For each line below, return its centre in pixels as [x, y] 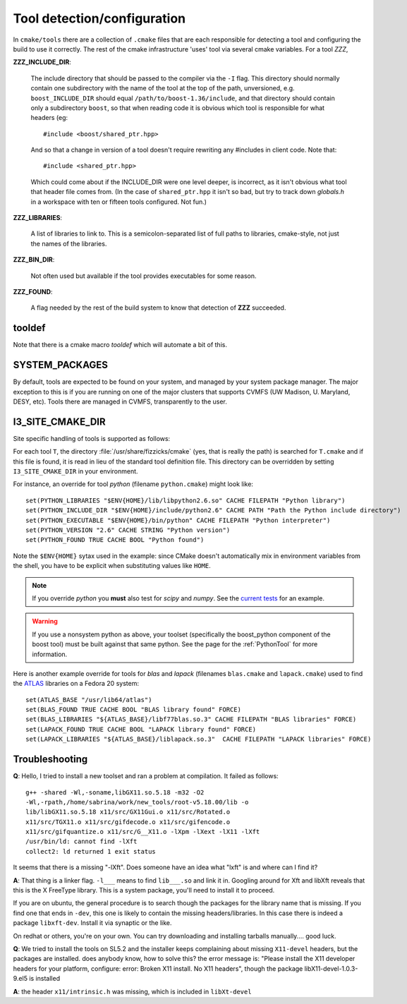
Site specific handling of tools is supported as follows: [92, 438]
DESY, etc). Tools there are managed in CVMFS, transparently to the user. [120, 401]
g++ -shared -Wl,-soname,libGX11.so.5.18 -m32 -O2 [115, 792]
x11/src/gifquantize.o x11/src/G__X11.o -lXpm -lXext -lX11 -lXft [143, 832]
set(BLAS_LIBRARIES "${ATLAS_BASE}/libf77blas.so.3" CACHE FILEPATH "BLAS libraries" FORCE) [191, 719]
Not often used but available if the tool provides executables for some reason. [144, 276]
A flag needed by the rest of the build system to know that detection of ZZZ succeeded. [158, 308]
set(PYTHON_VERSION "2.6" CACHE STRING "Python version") [128, 530]
